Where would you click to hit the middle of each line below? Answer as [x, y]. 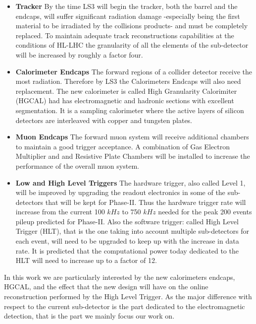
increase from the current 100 [60, 212]
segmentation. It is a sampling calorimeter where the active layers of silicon [130, 110]
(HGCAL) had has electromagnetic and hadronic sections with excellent [125, 100]
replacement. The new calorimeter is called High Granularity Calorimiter [126, 91]
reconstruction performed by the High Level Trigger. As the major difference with [128, 296]
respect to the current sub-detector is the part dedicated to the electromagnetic [125, 306]
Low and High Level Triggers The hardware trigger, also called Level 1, [130, 182]
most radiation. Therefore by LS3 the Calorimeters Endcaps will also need [128, 81]
